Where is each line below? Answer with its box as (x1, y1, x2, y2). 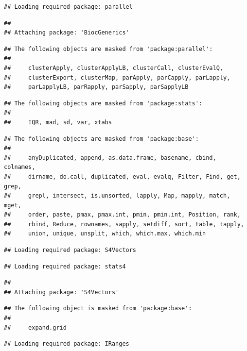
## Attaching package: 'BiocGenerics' (4, 29, 129, 36)
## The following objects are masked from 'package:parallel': (4, 45, 213, 52)
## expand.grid (4, 324, 67, 331)
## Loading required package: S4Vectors (4, 247, 137, 254)
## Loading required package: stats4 (4, 263, 126, 270)
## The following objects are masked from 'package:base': (4, 135, 199, 142)
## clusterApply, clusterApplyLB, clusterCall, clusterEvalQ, (4, 64, 224, 71)
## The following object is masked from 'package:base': (4, 305, 192, 312)
